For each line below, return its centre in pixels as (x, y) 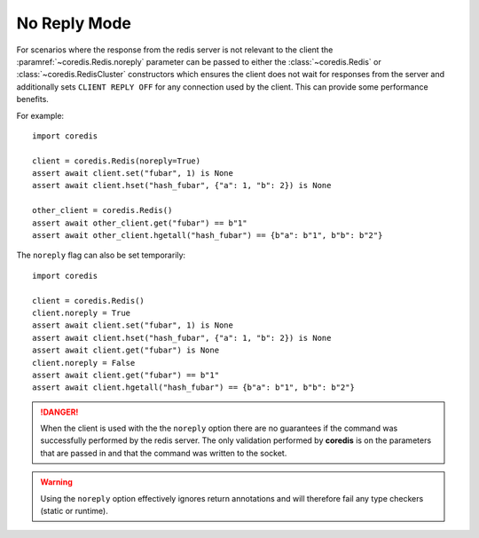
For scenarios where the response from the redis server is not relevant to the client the (175, 50)
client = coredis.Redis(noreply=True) (117, 161)
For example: (40, 115)
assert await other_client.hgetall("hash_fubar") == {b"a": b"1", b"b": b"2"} (208, 236)
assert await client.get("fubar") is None (126, 350)
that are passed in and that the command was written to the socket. (164, 453)
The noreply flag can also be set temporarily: (101, 255)
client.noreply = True (82, 313)
